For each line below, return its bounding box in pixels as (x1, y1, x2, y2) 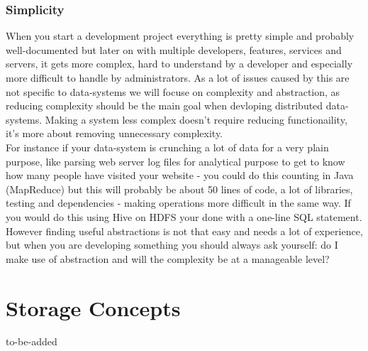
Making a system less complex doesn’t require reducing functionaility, (45, 112, 347, 126)
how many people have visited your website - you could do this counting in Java (6, 168, 354, 183)
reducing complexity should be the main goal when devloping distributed (6, 98, 323, 113)
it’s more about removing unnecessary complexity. (6, 126, 223, 141)
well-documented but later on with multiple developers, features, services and (6, 42, 342, 57)
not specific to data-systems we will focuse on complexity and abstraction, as (6, 84, 340, 99)
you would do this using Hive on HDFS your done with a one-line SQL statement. (6, 209, 362, 224)
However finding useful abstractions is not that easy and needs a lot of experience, (6, 223, 363, 238)
